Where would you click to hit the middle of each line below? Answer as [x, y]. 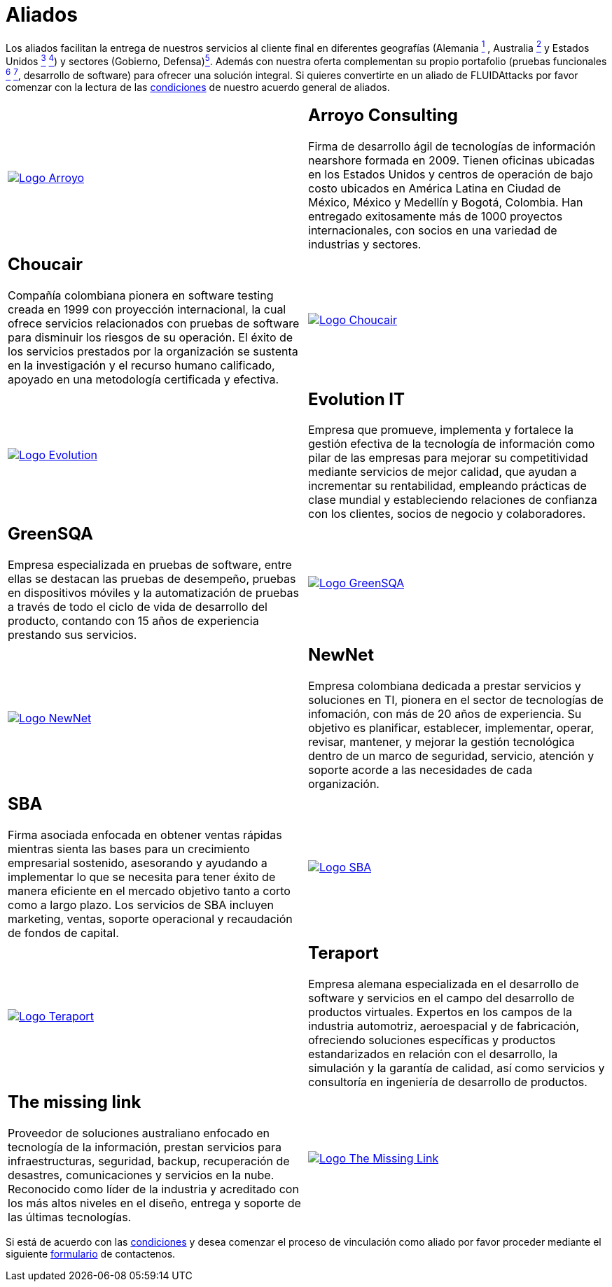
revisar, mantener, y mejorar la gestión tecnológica [441, 742]
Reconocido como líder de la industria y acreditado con [153, 1189]
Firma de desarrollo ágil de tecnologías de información [452, 146]
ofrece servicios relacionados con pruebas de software [154, 323]
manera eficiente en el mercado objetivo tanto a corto [149, 891]
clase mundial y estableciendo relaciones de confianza [453, 500]
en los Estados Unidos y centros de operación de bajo [451, 174]
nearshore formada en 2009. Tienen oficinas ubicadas [452, 160]
